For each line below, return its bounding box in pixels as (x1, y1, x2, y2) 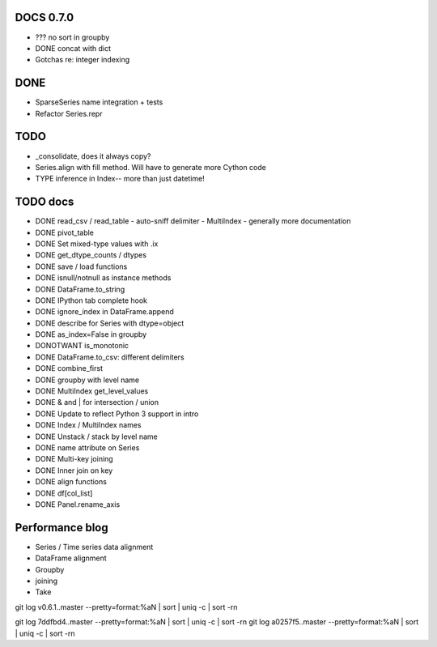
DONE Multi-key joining (35, 454, 113, 464)
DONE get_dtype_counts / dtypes (35, 250, 147, 260)
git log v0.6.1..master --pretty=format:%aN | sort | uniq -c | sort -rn (15, 602, 238, 611)
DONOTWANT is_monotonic (35, 341, 129, 351)
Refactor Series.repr (35, 109, 103, 118)
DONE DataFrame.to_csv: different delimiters (35, 352, 185, 362)
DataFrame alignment (35, 553, 107, 563)
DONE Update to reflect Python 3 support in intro (35, 409, 199, 419)
